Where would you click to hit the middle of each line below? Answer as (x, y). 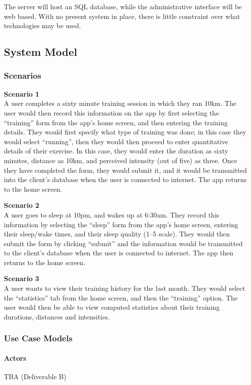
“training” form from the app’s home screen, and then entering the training (116, 122)
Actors (15, 358)
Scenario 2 (22, 205)
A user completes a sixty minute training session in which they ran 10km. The (120, 103)
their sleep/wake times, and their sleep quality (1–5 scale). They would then (117, 234)
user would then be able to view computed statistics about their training (112, 307)
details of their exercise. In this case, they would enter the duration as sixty (116, 151)
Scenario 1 (22, 93)
